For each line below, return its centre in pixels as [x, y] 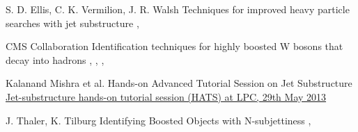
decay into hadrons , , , [55, 59]
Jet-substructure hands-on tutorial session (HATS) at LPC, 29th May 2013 [166, 96]
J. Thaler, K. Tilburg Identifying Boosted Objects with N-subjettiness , [158, 120]
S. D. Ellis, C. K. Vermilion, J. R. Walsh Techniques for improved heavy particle [178, 9]
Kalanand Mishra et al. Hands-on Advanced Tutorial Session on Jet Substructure [179, 83]
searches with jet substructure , [72, 23]
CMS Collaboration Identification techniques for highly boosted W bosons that [174, 46]
